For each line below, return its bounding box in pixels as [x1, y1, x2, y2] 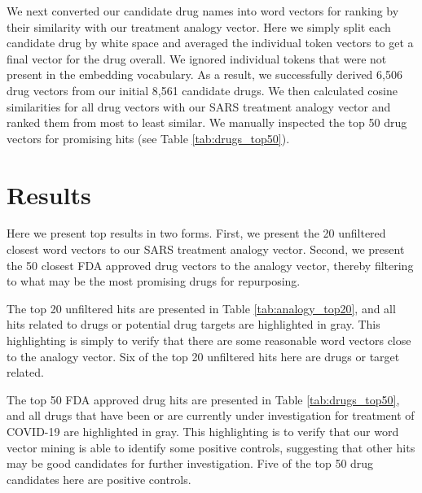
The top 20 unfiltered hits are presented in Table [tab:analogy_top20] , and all [7, 299, 396, 316]
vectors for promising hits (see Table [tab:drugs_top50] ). [7, 129, 290, 146]
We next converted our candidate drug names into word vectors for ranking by [7, 2, 399, 19]
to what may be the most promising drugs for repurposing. [7, 273, 301, 290]
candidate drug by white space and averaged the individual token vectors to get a [7, 34, 414, 51]
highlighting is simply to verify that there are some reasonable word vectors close [7, 332, 411, 349]
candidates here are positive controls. [7, 470, 191, 487]
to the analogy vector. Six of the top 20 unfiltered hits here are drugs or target [7, 347, 400, 364]
